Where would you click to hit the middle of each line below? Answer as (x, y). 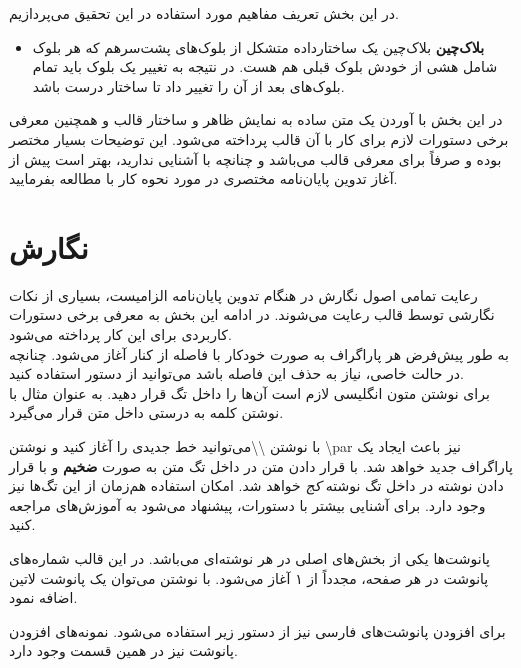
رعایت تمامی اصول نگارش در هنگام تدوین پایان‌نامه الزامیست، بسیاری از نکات (243, 294)
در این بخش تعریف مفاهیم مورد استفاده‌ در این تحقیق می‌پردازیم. (204, 13)
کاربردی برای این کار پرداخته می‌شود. (120, 334)
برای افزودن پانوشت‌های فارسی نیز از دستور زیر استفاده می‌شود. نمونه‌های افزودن (257, 630)
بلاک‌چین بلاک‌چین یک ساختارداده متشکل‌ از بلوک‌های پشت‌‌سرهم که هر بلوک (258, 46)
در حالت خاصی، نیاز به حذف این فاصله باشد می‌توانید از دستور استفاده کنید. (236, 373)
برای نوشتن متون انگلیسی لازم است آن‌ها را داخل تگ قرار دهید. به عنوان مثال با (249, 392)
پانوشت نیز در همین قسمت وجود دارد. (123, 650)
